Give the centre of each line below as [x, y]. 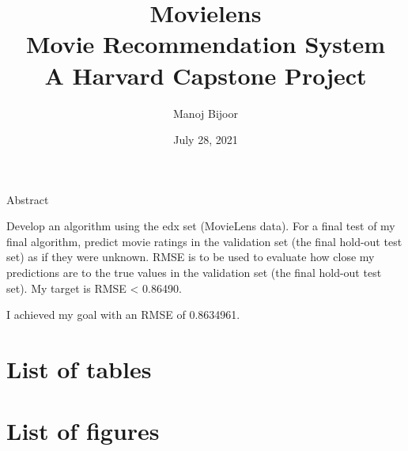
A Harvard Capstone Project [206, 75]
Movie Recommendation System [206, 44]
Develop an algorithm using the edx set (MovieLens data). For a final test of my [201, 226]
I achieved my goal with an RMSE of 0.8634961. [123, 315]
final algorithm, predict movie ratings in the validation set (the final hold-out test [204, 241]
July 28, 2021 [206, 140]
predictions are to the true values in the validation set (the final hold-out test [194, 273]
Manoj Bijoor [206, 113]
